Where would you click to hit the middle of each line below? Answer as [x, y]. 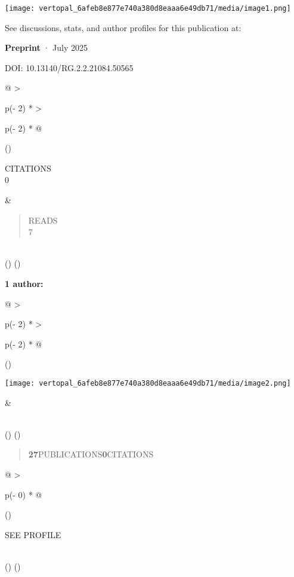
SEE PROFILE [33, 534]
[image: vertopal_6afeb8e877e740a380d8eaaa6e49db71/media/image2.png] [148, 383]
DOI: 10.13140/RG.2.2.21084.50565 [69, 67]
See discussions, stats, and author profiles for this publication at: [123, 27]
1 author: [24, 283]
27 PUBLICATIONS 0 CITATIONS [91, 454]
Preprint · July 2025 [46, 48]
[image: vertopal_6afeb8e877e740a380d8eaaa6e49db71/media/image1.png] [148, 8]
